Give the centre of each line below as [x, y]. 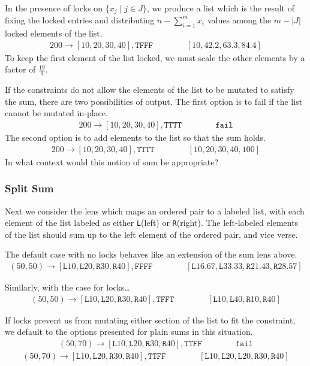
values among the [239, 20]
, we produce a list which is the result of [221, 8]
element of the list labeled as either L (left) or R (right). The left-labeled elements [152, 223]
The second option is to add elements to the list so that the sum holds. [135, 137]
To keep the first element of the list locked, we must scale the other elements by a [155, 57]
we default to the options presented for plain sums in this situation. [129, 332]
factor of [20, 69]
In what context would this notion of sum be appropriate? [112, 161]
